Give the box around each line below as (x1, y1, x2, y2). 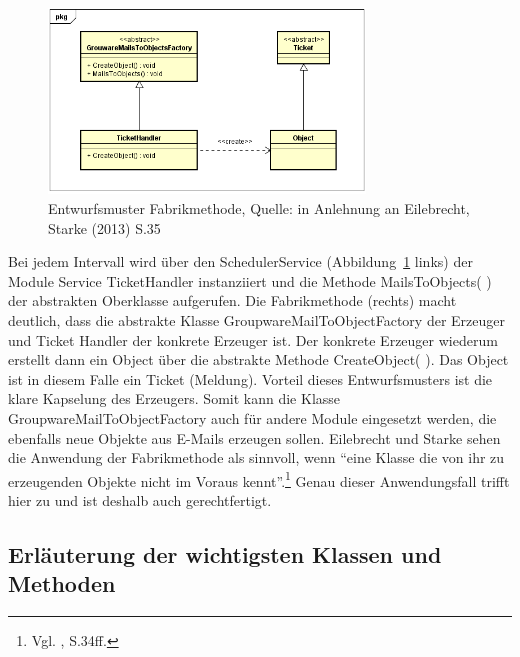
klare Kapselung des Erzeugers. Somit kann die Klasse (8, 388, 341, 409)
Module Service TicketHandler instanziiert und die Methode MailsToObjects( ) (8, 270, 492, 291)
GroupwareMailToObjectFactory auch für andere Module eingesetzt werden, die (8, 407, 497, 428)
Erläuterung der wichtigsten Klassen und (8, 538, 442, 569)
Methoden (8, 568, 116, 599)
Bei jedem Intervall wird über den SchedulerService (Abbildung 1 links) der (8, 251, 473, 272)
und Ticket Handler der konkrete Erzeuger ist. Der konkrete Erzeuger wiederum (8, 329, 498, 350)
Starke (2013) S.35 (48, 217, 161, 238)
